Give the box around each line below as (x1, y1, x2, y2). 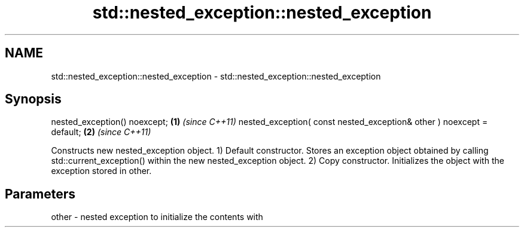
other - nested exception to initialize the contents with (51, 212, 263, 222)
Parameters (5, 186, 75, 202)
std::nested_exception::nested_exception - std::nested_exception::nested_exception (51, 71, 381, 81)
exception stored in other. (51, 166, 152, 176)
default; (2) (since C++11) (51, 127, 151, 138)
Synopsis (5, 91, 62, 107)
